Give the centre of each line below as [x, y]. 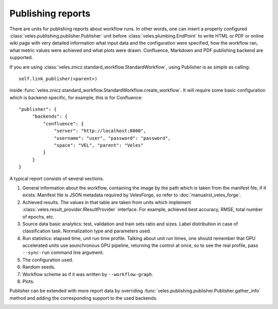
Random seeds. [39, 267]
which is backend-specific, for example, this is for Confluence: [76, 97]
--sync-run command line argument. [63, 252]
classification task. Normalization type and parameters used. [87, 231]
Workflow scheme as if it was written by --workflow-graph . [88, 274]
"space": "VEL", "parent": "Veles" [99, 146]
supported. [21, 58]
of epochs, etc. [38, 216]
